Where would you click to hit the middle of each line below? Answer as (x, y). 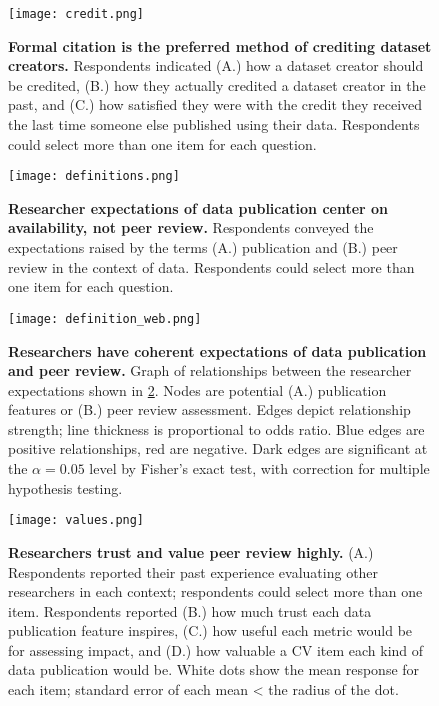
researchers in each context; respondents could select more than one (215, 591)
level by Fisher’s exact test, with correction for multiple (259, 468)
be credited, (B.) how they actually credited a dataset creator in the (217, 84)
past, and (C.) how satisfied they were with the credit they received (215, 104)
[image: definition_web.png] (105, 318)
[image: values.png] (76, 520)
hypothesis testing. (65, 487)
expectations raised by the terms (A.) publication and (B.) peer (203, 247)
